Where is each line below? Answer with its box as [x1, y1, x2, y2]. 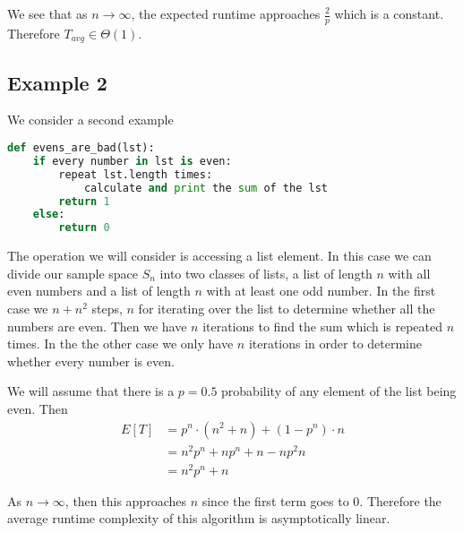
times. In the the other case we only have [7, 334, 234, 353]
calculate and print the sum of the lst [83, 181, 328, 194]
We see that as [7, 4, 88, 22]
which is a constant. [334, 4, 444, 22]
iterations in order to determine [248, 334, 423, 353]
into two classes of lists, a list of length [159, 263, 373, 282]
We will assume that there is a [7, 382, 175, 400]
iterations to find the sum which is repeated [202, 316, 442, 335]
